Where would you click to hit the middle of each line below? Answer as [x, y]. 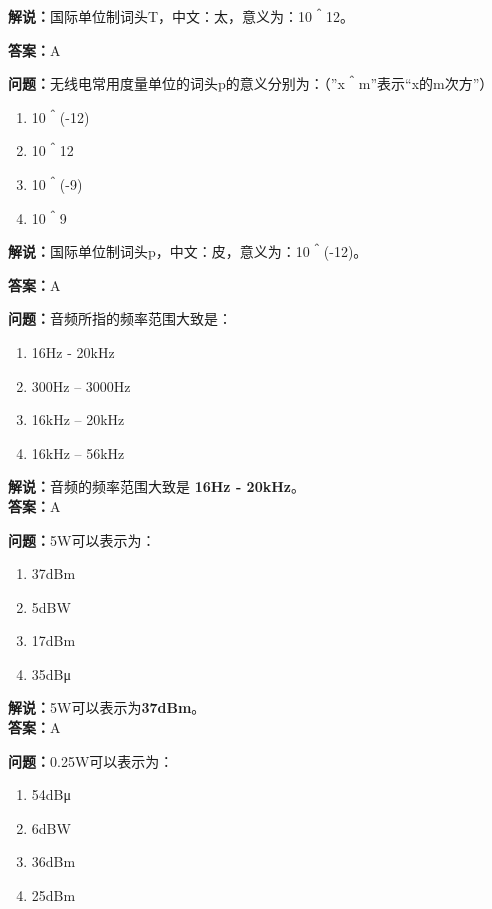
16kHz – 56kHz [78, 452]
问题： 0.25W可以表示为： [91, 760]
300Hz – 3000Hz [81, 385]
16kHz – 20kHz [78, 419]
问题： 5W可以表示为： [82, 539]
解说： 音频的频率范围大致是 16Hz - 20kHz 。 [156, 486]
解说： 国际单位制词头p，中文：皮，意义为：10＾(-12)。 [188, 251]
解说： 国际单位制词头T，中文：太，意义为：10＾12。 [181, 16]
